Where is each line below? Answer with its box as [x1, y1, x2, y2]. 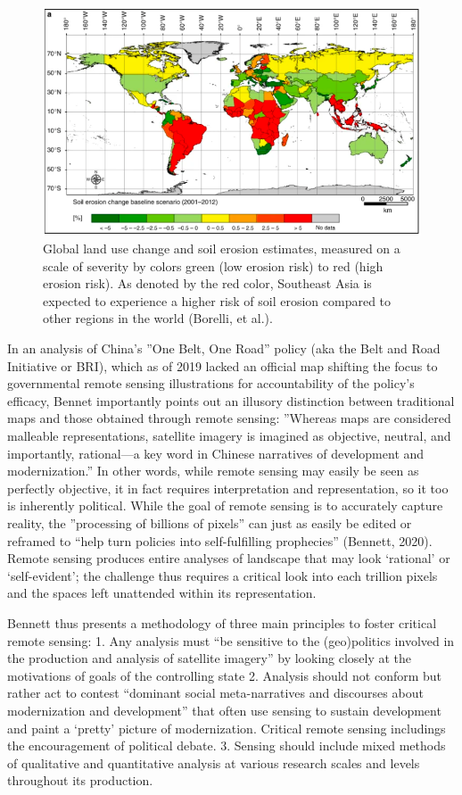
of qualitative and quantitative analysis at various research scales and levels [7, 753, 420, 772]
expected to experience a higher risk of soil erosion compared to [43, 291, 392, 310]
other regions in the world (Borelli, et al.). [43, 309, 273, 327]
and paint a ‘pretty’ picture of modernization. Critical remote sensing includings [7, 718, 446, 737]
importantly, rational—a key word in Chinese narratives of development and [7, 443, 425, 462]
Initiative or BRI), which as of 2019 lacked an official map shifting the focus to [7, 356, 438, 375]
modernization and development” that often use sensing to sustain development [7, 700, 441, 719]
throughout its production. [7, 771, 153, 790]
